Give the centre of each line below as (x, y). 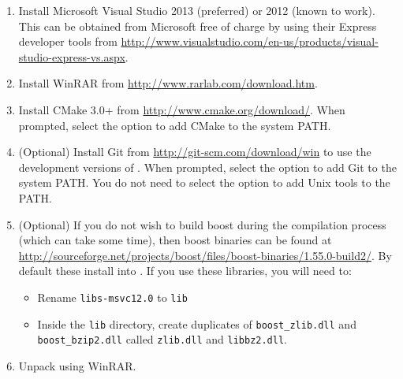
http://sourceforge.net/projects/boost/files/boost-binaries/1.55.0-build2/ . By (205, 255)
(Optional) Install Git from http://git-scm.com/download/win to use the (195, 152)
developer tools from (68, 41)
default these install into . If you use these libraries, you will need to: (185, 271)
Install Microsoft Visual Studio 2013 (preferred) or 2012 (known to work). (197, 10)
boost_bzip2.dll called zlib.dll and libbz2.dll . (162, 339)
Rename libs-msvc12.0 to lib (112, 297)
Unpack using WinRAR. (77, 365)
